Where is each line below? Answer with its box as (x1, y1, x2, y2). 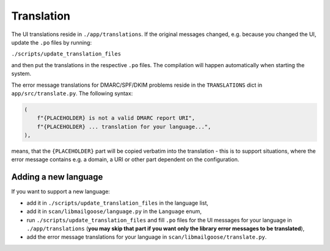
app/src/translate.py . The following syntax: (11, 89, 133, 97)
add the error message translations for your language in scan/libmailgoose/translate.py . (26, 233, 267, 241)
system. (11, 70, 32, 78)
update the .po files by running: (11, 38, 92, 46)
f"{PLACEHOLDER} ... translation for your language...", (37, 123, 211, 130)
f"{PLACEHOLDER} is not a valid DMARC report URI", (37, 115, 196, 122)
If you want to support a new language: (11, 188, 110, 195)
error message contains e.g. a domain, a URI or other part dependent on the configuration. (11, 156, 240, 163)
